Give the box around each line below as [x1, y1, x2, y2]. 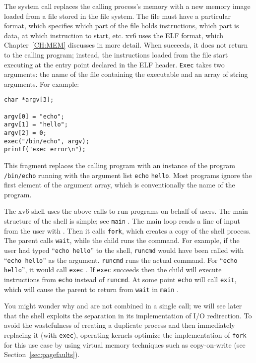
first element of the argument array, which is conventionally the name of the [4, 180, 235, 190]
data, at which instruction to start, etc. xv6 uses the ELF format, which [4, 30, 224, 40]
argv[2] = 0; [4, 129, 47, 137]
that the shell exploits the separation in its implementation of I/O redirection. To [4, 310, 252, 320]
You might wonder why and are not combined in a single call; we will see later [4, 301, 242, 311]
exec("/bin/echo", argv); [4, 137, 89, 145]
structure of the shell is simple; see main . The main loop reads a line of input [4, 216, 241, 226]
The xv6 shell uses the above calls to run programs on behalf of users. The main [4, 206, 248, 216]
